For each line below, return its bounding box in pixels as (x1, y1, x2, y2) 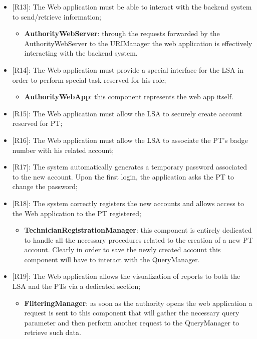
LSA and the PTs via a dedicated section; (12, 281, 141, 291)
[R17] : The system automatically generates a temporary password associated (12, 161, 247, 172)
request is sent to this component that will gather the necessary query (24, 307, 239, 318)
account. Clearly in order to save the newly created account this (24, 244, 221, 255)
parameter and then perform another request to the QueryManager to (24, 317, 239, 327)
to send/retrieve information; (12, 11, 101, 22)
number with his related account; (12, 144, 114, 155)
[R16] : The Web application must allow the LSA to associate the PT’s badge (12, 134, 248, 145)
